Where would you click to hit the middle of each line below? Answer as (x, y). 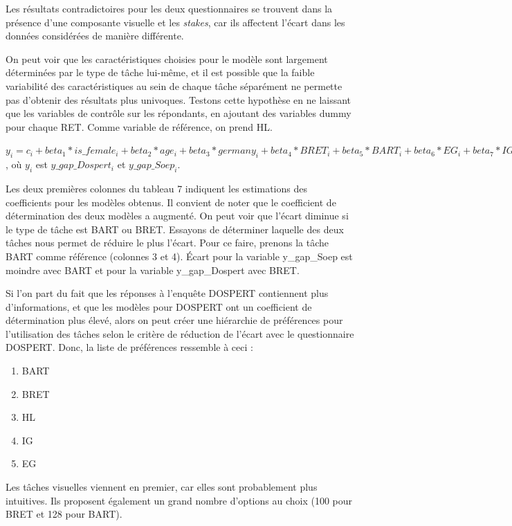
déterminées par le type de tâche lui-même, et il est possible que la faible (160, 72)
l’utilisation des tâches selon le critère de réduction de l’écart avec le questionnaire (180, 333)
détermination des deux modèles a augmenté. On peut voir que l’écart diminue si (177, 216)
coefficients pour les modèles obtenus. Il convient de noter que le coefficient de (171, 202)
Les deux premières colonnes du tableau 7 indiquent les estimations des (156, 188)
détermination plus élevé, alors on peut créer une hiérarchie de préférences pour (174, 320)
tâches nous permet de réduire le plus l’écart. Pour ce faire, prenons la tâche (167, 243)
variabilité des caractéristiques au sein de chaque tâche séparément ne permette (174, 85)
